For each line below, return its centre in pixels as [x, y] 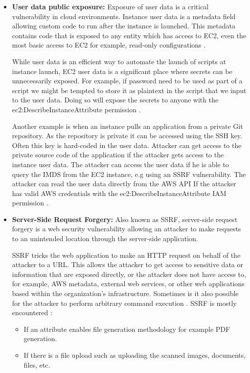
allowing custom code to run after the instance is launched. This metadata [124, 26]
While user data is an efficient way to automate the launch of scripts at [119, 61]
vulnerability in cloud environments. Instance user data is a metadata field [124, 16]
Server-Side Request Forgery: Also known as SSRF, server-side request [125, 219]
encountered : [32, 312]
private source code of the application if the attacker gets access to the [118, 155]
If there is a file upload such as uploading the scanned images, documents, [135, 355]
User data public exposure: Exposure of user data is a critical [110, 6]
